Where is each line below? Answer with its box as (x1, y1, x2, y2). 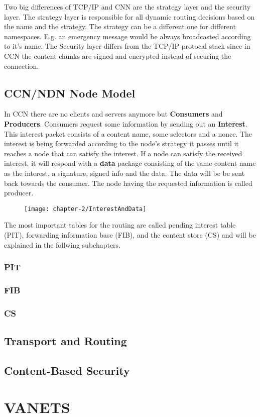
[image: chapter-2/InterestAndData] (24, 205, 147, 213)
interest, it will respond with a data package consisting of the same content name (4, 158, 256, 168)
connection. (4, 60, 39, 71)
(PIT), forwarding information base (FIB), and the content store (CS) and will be (4, 229, 256, 240)
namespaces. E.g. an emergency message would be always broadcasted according (4, 31, 251, 41)
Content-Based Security (4, 362, 130, 378)
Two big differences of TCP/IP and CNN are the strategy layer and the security (4, 2, 251, 12)
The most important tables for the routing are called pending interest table (4, 220, 236, 230)
